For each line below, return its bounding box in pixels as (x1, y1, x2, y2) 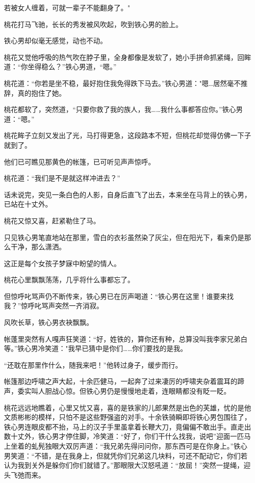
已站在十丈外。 (4, 199, 52, 209)
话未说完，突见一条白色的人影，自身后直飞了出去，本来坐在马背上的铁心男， (4, 189, 251, 199)
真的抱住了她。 (17, 87, 66, 98)
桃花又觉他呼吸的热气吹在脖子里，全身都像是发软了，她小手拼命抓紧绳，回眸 (4, 52, 251, 62)
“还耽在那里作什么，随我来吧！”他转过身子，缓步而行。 (4, 359, 182, 370)
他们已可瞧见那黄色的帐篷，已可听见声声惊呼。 (4, 156, 155, 166)
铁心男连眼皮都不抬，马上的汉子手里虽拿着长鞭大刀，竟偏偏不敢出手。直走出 (4, 421, 251, 431)
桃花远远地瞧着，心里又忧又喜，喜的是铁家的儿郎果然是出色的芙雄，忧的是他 (4, 402, 251, 412)
